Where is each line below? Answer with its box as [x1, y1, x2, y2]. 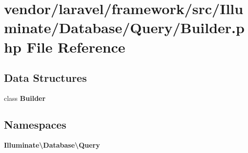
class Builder [4, 93, 46, 103]
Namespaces [4, 116, 66, 132]
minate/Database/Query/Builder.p [4, 18, 245, 38]
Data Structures [4, 70, 87, 85]
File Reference [26, 37, 125, 57]
